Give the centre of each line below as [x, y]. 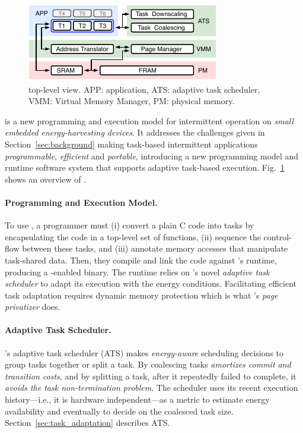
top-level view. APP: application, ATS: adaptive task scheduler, [144, 89]
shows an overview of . [46, 179]
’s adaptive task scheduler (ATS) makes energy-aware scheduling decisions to [144, 352]
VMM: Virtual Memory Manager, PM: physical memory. [132, 101]
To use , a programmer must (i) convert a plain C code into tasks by [130, 225]
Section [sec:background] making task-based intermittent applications [131, 144]
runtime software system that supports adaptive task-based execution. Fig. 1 [145, 167]
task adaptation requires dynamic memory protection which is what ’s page [141, 295]
